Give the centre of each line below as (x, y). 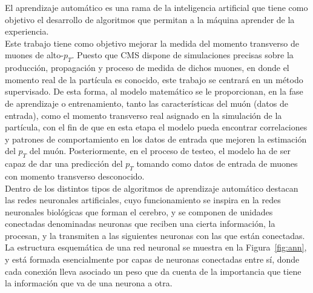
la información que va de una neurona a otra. (89, 283)
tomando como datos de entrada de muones (217, 163)
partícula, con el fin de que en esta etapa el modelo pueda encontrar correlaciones (156, 127)
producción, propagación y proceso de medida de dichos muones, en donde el (147, 68)
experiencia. (27, 31)
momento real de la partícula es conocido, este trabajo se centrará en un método (154, 79)
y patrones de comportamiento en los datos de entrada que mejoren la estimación (156, 139)
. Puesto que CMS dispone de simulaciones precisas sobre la (183, 55)
